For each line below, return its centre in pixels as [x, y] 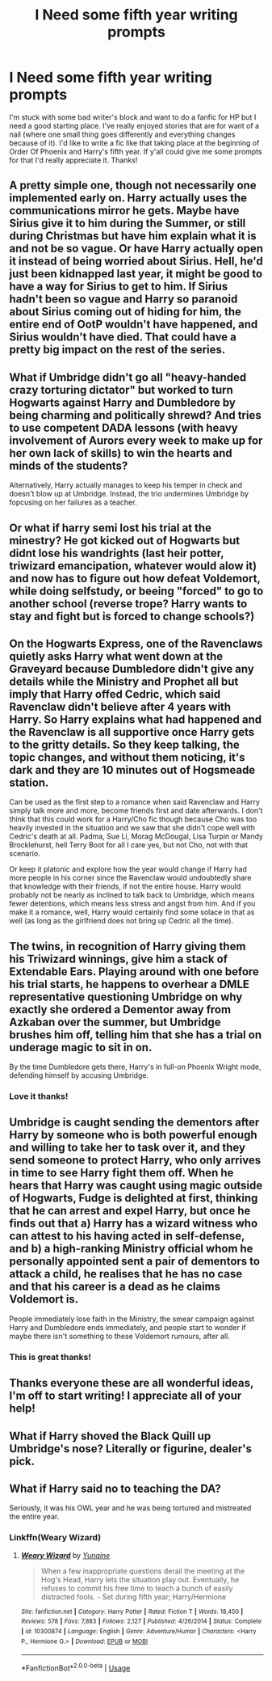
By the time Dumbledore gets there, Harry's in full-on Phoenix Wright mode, [135, 1067]
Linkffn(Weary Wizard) [55, 1538]
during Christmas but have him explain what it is [133, 236]
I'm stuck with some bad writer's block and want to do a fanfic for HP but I [133, 117]
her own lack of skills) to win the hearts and [121, 453]
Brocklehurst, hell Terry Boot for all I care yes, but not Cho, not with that [129, 845]
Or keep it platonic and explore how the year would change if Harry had [128, 869]
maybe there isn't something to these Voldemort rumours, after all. [120, 1336]
